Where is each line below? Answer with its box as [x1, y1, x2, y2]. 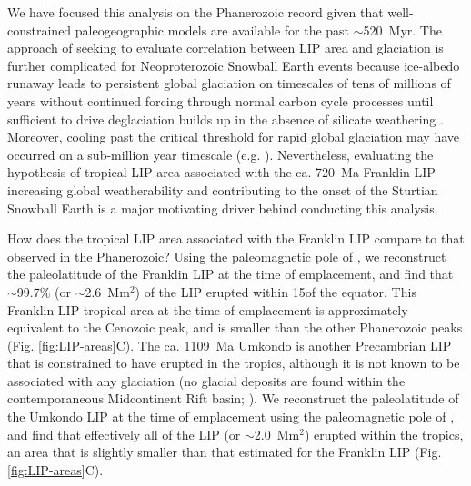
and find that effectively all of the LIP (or [7, 424, 241, 443]
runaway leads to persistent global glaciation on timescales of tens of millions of [7, 74, 451, 93]
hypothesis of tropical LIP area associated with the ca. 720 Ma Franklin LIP [7, 163, 436, 182]
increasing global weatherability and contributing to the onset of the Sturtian [7, 180, 438, 199]
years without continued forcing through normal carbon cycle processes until [7, 91, 434, 110]
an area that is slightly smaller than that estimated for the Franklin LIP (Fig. [7, 442, 442, 461]
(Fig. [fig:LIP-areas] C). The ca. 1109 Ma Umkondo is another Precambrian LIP [7, 335, 452, 354]
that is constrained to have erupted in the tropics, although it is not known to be [7, 353, 460, 372]
